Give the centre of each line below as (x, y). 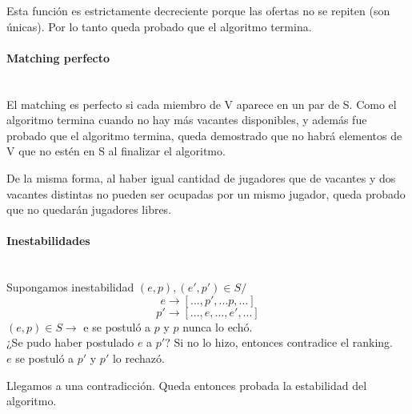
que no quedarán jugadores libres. (89, 209)
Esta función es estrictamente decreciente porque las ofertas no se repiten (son (198, 10)
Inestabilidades (48, 241)
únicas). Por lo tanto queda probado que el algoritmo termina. (159, 26)
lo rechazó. (138, 358)
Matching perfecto (58, 57)
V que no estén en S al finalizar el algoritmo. (116, 151)
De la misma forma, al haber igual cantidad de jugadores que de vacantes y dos (201, 177)
